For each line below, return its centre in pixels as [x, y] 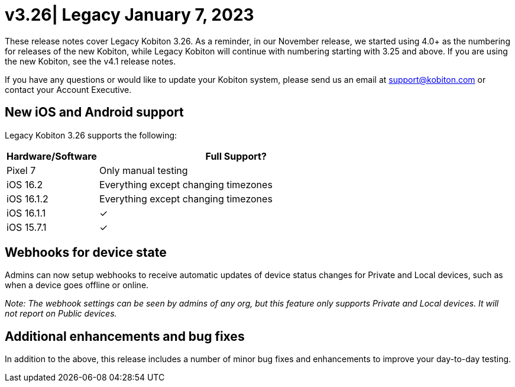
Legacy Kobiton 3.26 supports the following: [91, 135]
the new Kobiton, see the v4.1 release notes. [90, 61]
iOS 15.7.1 [27, 227]
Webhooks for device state [86, 253]
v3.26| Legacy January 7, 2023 [129, 15]
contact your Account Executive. [68, 89]
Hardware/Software [52, 156]
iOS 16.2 [25, 184]
